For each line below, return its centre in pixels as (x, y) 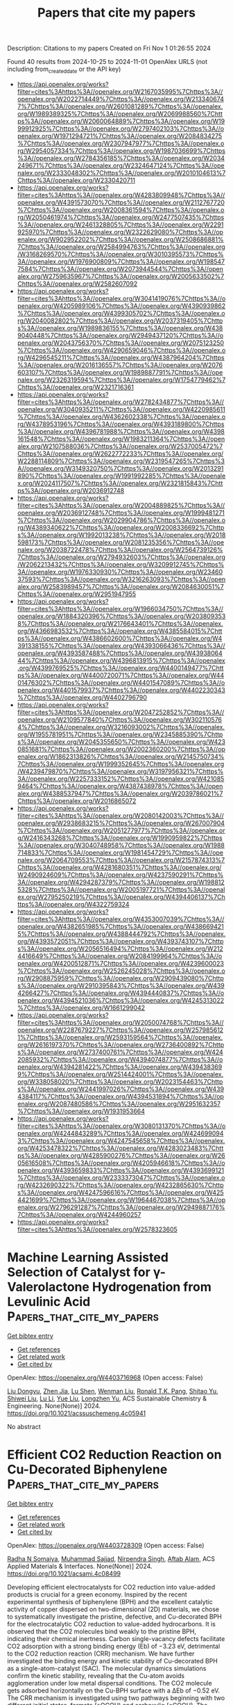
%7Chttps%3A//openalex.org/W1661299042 (81, 1008)
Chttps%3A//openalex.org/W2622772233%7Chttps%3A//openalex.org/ (120, 453)
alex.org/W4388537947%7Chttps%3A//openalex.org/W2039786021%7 (120, 793)
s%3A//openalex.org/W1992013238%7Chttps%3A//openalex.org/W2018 (121, 535)
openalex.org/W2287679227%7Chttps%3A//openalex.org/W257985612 (120, 1030)
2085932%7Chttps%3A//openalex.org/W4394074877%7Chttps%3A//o (120, 1059)
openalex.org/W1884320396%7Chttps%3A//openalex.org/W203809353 (121, 616)
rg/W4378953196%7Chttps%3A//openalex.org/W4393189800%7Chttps (121, 424)
